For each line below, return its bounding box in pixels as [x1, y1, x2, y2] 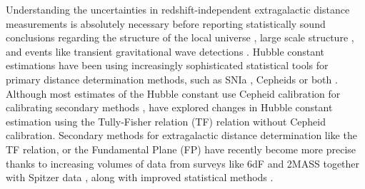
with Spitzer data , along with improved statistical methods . [6, 170, 274, 185]
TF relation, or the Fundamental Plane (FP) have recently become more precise [6, 141, 356, 156]
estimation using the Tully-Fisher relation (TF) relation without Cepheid [6, 113, 326, 128]
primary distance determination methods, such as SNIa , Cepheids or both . [6, 71, 338, 86]
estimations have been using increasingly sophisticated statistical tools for [6, 58, 329, 73]
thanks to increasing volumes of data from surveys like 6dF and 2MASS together [6, 155, 360, 170]
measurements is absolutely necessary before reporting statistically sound [6, 16, 326, 31]
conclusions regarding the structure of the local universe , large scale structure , [6, 30, 354, 45]
